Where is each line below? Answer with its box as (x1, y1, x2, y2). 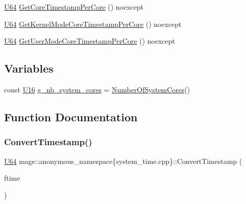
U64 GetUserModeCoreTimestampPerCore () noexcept (4, 36, 175, 46)
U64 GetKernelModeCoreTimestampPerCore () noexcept (4, 18, 181, 29)
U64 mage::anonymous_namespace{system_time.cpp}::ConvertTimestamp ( (4, 155, 242, 166)
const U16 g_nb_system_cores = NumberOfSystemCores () (4, 84, 190, 94)
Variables (4, 60, 54, 76)
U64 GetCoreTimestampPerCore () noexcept (4, 2, 144, 12)
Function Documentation (4, 109, 138, 124)
